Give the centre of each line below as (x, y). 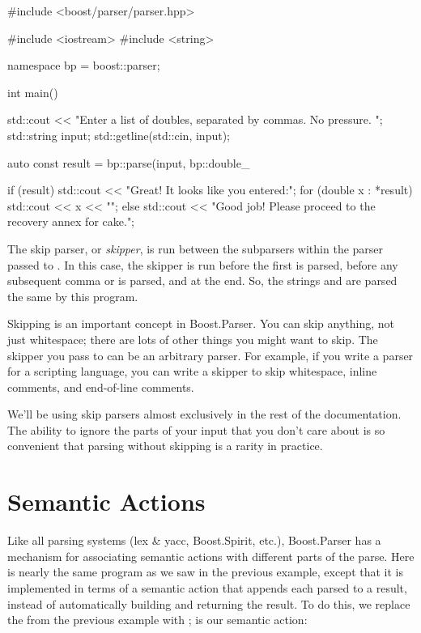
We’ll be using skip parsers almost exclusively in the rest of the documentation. (204, 414)
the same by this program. (73, 296)
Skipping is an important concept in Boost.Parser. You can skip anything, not (201, 323)
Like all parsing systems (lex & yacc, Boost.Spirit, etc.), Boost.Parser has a (194, 540)
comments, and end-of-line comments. (101, 387)
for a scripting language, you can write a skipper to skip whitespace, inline (192, 371)
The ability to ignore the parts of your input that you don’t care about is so (196, 429)
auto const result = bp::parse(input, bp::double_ (129, 162)
